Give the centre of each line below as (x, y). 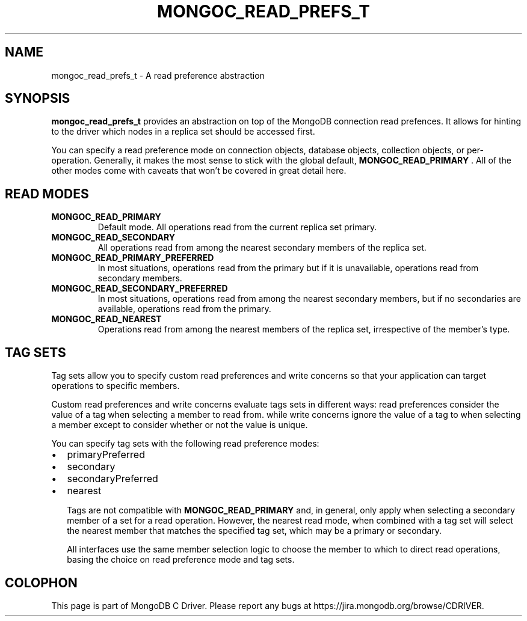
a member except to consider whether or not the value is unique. (180, 425)
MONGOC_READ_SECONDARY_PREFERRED (140, 289)
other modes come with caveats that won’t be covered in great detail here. (199, 171)
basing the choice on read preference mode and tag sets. (181, 560)
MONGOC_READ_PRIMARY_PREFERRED (133, 258)
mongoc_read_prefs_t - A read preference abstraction (158, 75)
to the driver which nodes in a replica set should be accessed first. (183, 132)
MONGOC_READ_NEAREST (106, 319)
